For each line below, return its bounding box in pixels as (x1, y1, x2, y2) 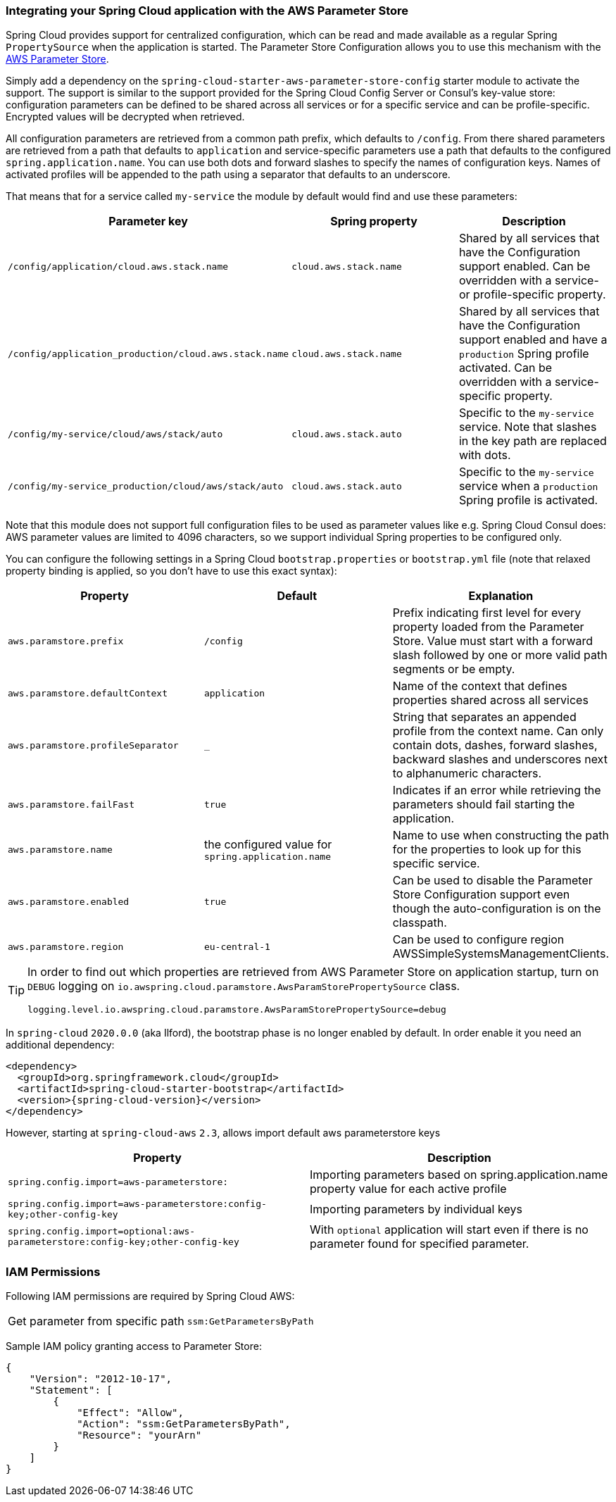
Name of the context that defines (392, 679, 567, 694)
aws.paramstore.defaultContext (8, 687, 168, 699)
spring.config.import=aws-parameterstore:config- (8, 1199, 267, 1210)
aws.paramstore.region (8, 941, 124, 952)
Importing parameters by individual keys (310, 1202, 522, 1217)
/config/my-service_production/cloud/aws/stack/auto (8, 480, 284, 492)
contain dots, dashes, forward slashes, (392, 738, 598, 753)
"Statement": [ (29, 1384, 113, 1396)
